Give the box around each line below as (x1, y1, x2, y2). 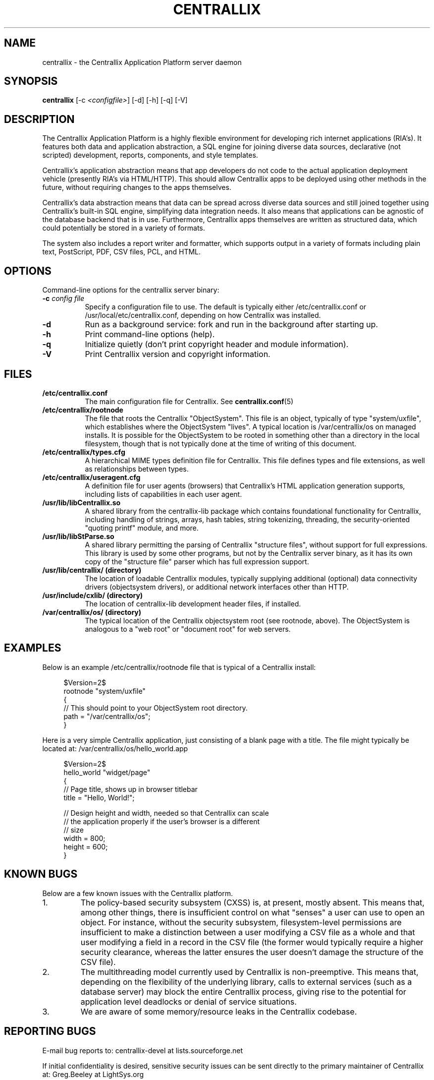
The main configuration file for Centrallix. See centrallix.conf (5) (85, 397, 294, 406)
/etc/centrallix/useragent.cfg (42, 473, 141, 481)
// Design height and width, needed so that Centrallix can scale (63, 808, 269, 817)
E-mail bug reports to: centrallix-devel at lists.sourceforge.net (42, 1046, 243, 1055)
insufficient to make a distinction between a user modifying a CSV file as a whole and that (80, 927, 415, 937)
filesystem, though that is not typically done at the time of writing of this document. (85, 439, 356, 448)
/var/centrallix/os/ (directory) (42, 607, 142, 616)
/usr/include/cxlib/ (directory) (42, 591, 143, 600)
